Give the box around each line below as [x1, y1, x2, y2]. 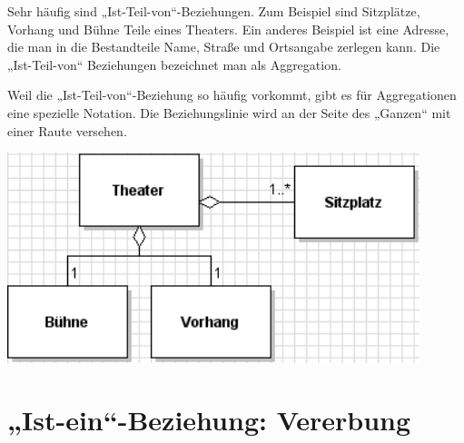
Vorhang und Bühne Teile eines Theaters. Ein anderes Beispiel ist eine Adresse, [7, 19, 449, 38]
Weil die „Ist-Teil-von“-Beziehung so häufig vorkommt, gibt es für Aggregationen [7, 85, 457, 104]
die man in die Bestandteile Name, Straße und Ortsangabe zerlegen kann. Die [7, 37, 440, 56]
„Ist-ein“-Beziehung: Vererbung [7, 401, 411, 438]
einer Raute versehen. [7, 121, 127, 140]
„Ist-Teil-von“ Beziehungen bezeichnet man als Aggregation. [7, 54, 341, 74]
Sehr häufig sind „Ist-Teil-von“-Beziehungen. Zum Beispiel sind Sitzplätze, [7, 2, 420, 20]
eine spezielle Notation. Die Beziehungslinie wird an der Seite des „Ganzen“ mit [7, 103, 451, 122]
